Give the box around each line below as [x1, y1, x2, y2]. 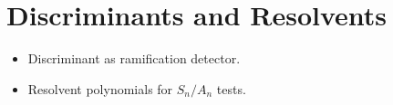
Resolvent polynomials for [27, 79, 173, 98]
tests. [216, 79, 246, 98]
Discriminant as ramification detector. [27, 49, 241, 68]
